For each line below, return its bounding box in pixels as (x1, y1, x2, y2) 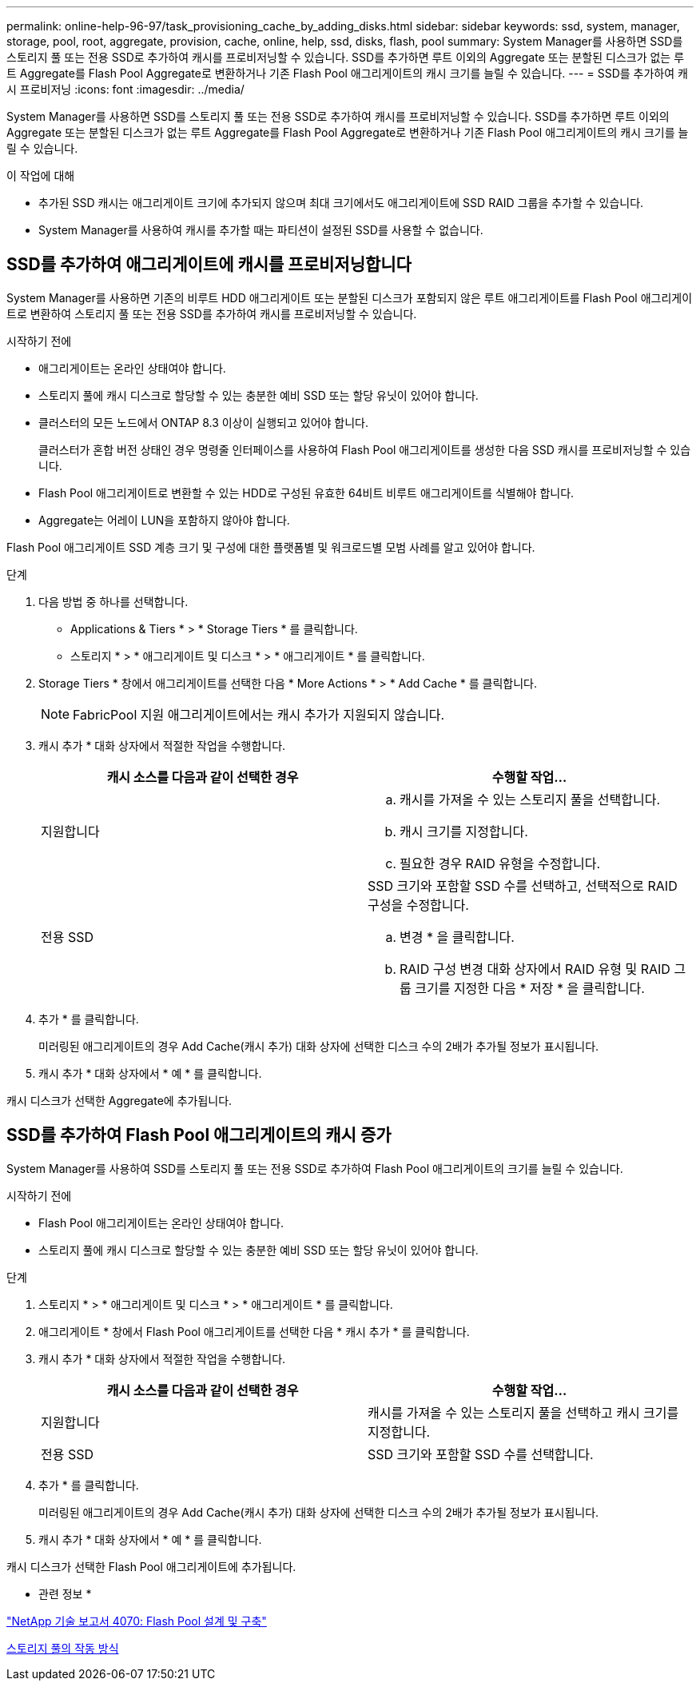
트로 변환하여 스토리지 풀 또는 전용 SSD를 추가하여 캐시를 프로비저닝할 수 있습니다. (6, 306, 417, 321)
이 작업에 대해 (6, 169, 75, 182)
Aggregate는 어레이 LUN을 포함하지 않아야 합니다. (38, 512, 290, 527)
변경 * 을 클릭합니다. (400, 928, 515, 945)
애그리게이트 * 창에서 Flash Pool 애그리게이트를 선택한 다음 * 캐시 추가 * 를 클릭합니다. (38, 1324, 470, 1338)
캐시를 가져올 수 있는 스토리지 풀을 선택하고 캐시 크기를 (368, 1404, 679, 1421)
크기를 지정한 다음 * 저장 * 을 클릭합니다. (415, 979, 645, 996)
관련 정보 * (38, 1586, 92, 1601)
